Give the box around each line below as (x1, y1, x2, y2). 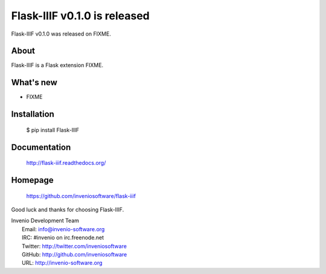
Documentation (11, 142, 71, 152)
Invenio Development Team (11, 217, 80, 225)
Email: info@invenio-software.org (22, 225, 105, 232)
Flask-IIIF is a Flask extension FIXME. (11, 62, 104, 69)
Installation (11, 109, 54, 119)
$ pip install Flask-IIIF (26, 126, 80, 133)
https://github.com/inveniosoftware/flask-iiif (26, 192, 136, 199)
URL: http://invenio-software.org (22, 260, 103, 267)
